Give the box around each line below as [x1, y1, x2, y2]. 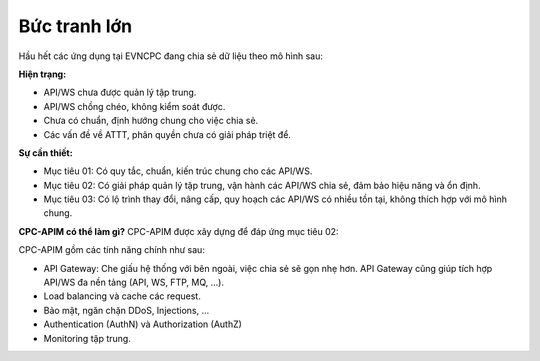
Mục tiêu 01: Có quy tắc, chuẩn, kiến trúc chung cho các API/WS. [43, 165, 313, 177]
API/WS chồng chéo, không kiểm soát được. [43, 100, 226, 112]
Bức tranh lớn [18, 15, 133, 37]
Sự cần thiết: [18, 146, 74, 159]
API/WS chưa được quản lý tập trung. [43, 86, 197, 99]
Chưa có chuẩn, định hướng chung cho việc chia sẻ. [43, 115, 259, 127]
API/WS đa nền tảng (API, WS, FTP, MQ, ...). [43, 276, 225, 289]
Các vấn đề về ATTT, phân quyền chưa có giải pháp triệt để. [43, 128, 292, 140]
